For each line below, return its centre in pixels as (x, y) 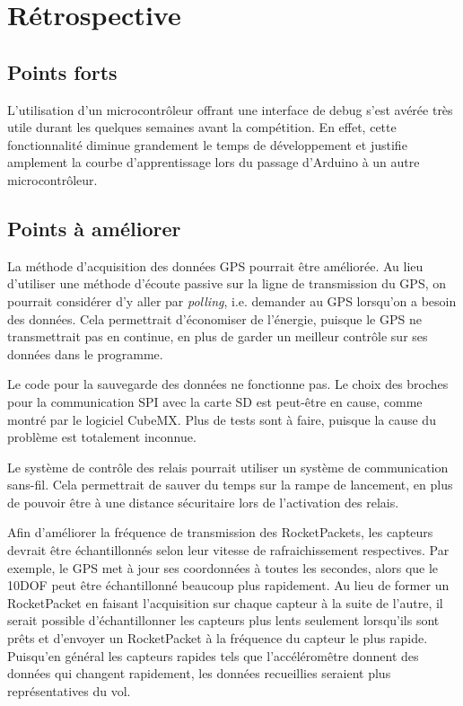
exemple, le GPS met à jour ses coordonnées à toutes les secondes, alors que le (223, 567)
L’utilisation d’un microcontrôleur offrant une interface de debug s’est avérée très (230, 109)
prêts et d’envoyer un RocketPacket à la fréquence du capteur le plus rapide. (218, 638)
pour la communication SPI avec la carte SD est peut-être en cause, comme (215, 401)
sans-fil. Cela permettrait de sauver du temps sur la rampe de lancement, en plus (230, 485)
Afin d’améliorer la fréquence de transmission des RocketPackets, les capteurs (220, 532)
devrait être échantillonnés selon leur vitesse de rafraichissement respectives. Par (228, 550)
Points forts (62, 71)
